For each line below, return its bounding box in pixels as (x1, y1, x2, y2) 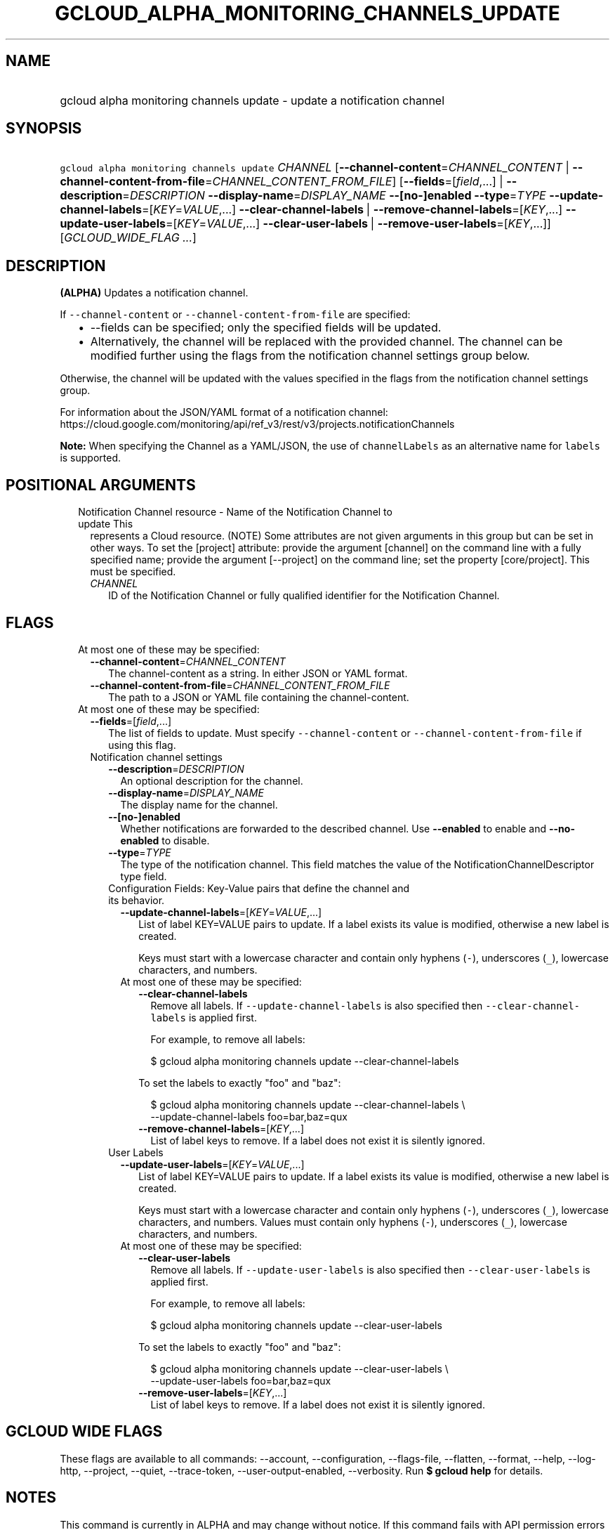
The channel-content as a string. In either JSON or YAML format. (108, 667, 408, 679)
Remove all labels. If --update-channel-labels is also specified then (150, 999, 483, 1012)
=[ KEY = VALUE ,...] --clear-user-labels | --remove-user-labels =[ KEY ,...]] (165, 216, 551, 231)
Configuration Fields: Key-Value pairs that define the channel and (108, 882, 410, 894)
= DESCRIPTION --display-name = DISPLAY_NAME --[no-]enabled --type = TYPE (122, 188, 546, 203)
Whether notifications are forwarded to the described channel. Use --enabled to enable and (120, 822, 547, 835)
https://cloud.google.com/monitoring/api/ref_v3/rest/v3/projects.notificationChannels (60, 418, 455, 431)
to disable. (161, 834, 210, 846)
